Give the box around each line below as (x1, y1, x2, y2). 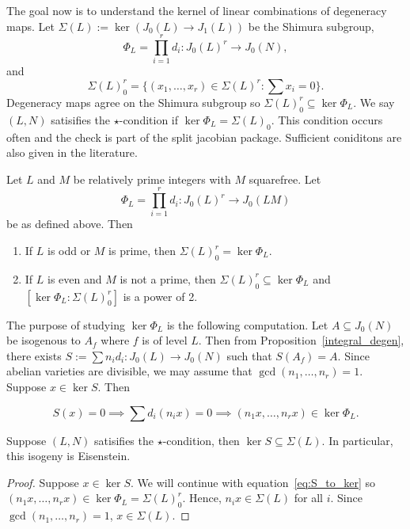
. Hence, (182, 489, 222, 506)
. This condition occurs (271, 111, 383, 127)
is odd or (47, 242, 91, 258)
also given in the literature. (6, 144, 138, 161)
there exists (6, 347, 62, 363)
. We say (353, 93, 395, 110)
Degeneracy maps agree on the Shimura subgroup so (6, 93, 260, 110)
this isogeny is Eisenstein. (6, 447, 131, 464)
